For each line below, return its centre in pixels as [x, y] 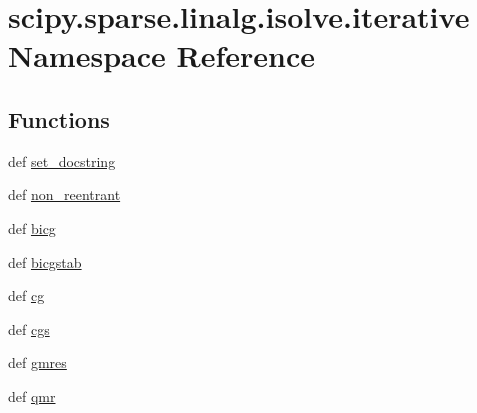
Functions [59, 118]
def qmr [32, 395]
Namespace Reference [161, 55]
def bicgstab [45, 261]
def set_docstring [62, 160]
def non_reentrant [64, 194]
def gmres [37, 362]
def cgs [29, 328]
